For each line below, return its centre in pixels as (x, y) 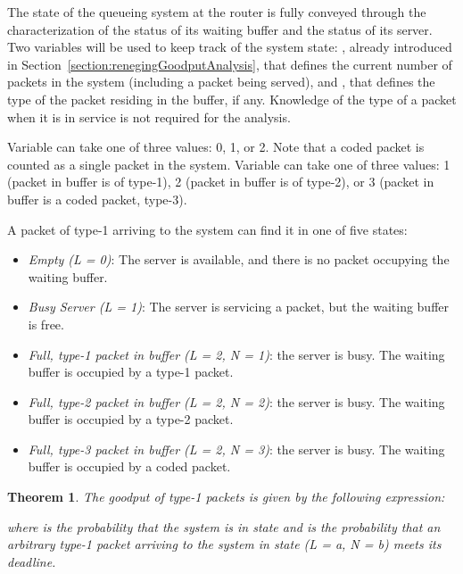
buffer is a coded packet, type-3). (97, 199)
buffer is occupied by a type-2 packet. (131, 419)
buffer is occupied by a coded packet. (129, 466)
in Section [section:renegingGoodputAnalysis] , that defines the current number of (230, 64)
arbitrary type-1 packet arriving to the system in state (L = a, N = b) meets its (224, 544)
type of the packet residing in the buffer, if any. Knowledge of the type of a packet (232, 99)
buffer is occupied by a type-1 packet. (131, 372)
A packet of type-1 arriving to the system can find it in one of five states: (207, 229)
